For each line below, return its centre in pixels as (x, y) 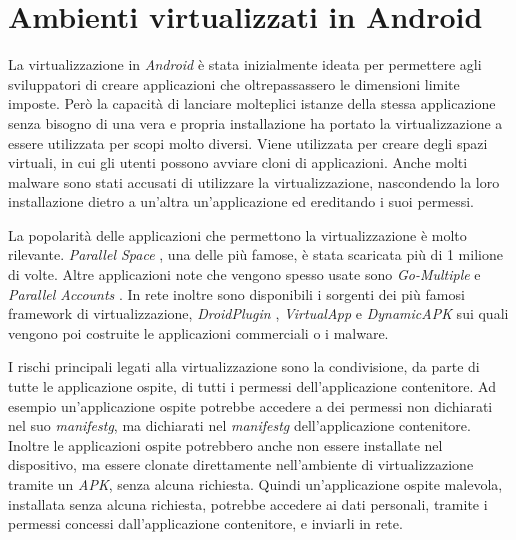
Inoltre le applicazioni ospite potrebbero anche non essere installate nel (225, 444)
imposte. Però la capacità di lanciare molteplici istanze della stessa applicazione (252, 103)
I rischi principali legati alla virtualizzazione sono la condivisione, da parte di (244, 366)
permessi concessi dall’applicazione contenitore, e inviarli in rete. (205, 523)
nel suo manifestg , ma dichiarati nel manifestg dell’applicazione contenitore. (239, 425)
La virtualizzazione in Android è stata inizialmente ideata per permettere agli (245, 64)
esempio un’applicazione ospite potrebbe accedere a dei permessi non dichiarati (250, 405)
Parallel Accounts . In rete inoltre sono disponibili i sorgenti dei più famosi (236, 293)
